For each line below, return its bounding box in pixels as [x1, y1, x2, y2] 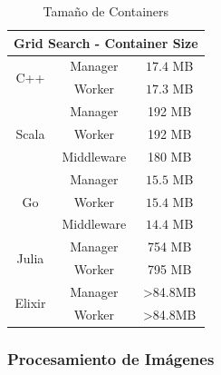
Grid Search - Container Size [14, 33, 198, 52]
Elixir [14, 293, 46, 312]
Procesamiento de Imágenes [7, 347, 215, 370]
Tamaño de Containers [43, 2, 169, 20]
